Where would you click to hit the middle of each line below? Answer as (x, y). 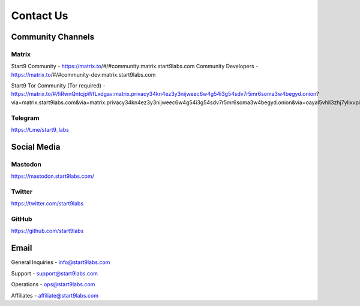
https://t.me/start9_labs (40, 130)
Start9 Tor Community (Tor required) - (58, 86)
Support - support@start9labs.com (55, 273)
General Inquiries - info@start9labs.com (61, 262)
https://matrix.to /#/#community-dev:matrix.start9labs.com (83, 74)
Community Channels (53, 37)
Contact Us (40, 16)
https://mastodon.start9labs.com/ (52, 176)
